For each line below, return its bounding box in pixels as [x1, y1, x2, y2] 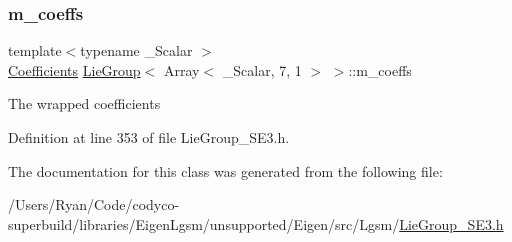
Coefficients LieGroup [8, 59, 141, 80]
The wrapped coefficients [8, 93, 161, 114]
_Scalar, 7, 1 [222, 59, 302, 80]
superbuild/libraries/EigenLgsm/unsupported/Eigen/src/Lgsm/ [8, 213, 400, 234]
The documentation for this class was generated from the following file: [8, 160, 443, 181]
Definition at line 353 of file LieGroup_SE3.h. [8, 127, 290, 147]
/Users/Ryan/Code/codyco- [8, 194, 180, 215]
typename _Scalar [80, 40, 193, 61]
